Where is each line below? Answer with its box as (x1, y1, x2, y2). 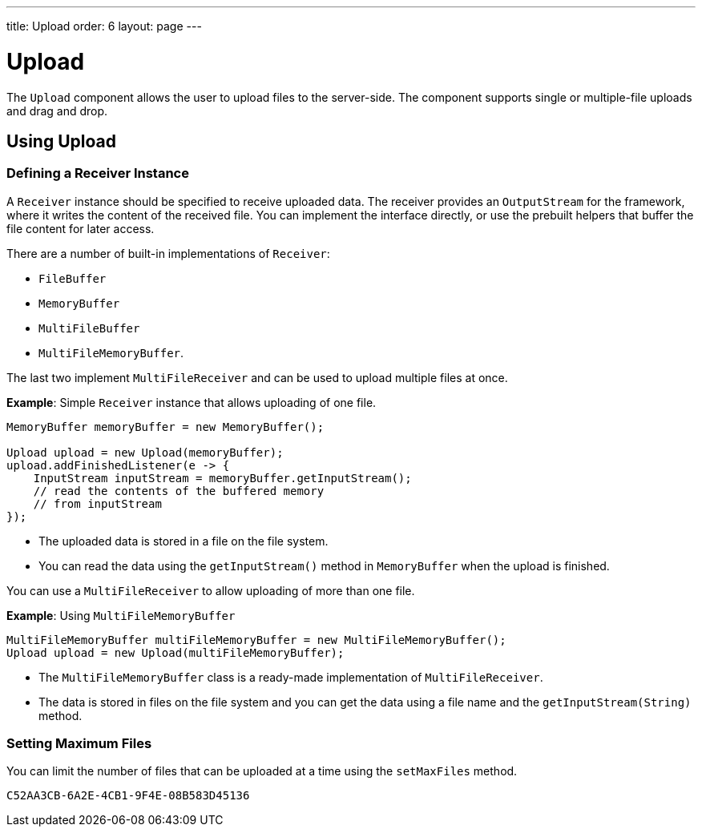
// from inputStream (33, 497, 162, 510)
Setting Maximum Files (6, 735, 152, 752)
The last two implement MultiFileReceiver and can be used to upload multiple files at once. (6, 370, 508, 384)
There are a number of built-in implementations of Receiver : (6, 246, 330, 260)
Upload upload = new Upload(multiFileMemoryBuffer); (6, 646, 345, 659)
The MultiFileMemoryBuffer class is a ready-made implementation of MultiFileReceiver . (38, 670, 543, 684)
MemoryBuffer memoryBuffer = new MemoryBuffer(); (6, 420, 325, 433)
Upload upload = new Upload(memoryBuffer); (6, 445, 284, 459)
